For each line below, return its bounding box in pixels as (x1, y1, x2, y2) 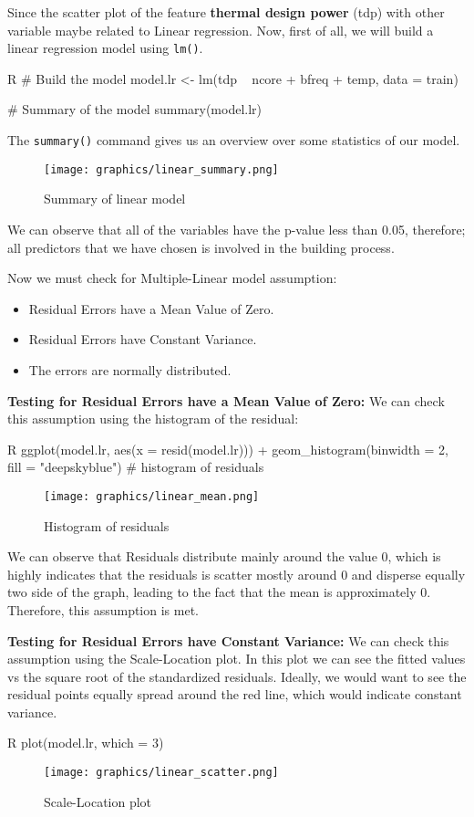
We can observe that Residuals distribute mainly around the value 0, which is (7, 547, 441, 566)
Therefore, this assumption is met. (7, 600, 199, 619)
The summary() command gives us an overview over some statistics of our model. (7, 131, 460, 150)
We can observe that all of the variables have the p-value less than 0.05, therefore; (7, 219, 466, 238)
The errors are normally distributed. (28, 360, 232, 379)
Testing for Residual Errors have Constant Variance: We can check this (7, 631, 449, 650)
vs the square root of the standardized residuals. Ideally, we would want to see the (7, 666, 467, 686)
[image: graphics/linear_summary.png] (44, 162, 279, 176)
